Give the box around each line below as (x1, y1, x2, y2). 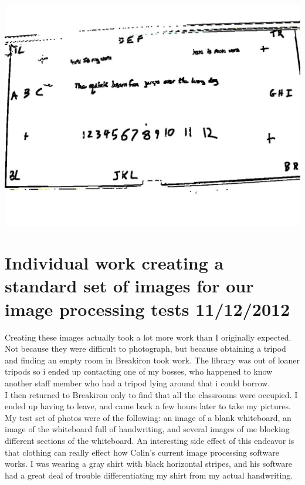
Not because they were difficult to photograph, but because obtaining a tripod (5, 342, 286, 355)
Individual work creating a (5, 251, 224, 275)
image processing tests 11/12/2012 (5, 297, 290, 321)
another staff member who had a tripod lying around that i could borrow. (5, 376, 270, 389)
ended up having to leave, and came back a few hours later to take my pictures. (5, 400, 291, 412)
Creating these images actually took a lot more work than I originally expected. (5, 331, 292, 343)
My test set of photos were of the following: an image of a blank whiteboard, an (5, 411, 292, 423)
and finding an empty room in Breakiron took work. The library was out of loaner (5, 353, 300, 366)
